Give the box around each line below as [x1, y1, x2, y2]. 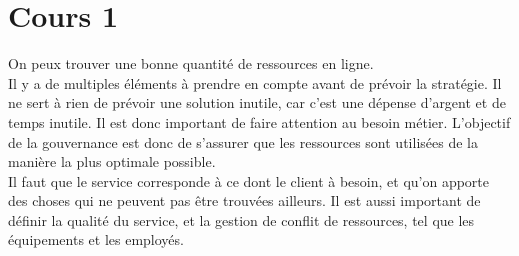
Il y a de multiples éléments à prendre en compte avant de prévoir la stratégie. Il [8, 72, 502, 93]
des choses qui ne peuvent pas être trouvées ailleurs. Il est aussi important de [8, 190, 481, 211]
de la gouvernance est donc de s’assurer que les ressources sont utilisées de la [8, 131, 478, 152]
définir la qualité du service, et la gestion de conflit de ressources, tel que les [8, 209, 475, 230]
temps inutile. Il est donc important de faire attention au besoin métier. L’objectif [8, 111, 511, 132]
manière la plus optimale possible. [8, 151, 216, 172]
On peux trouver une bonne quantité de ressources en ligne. [8, 53, 374, 74]
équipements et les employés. [8, 229, 184, 250]
